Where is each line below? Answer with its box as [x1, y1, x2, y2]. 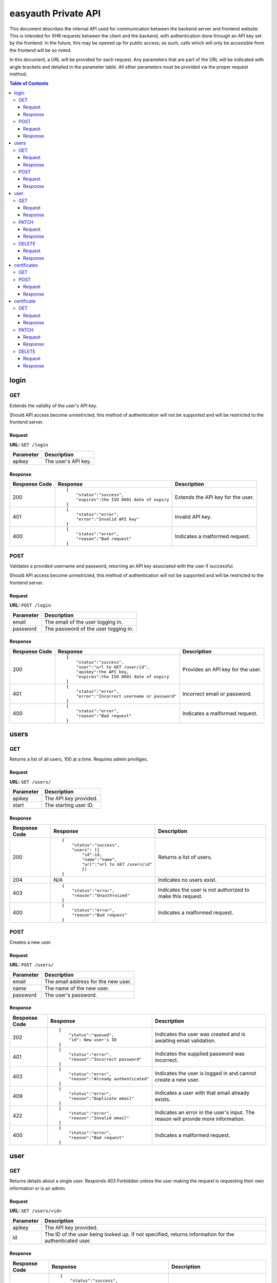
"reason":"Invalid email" [68, 1115, 129, 1121]
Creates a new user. [9, 939, 52, 945]
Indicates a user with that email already [154, 1089, 250, 1096]
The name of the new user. [44, 984, 110, 992]
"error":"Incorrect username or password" [76, 693, 177, 699]
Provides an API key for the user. [182, 666, 262, 673]
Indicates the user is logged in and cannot [154, 1070, 256, 1077]
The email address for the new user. [44, 978, 132, 985]
